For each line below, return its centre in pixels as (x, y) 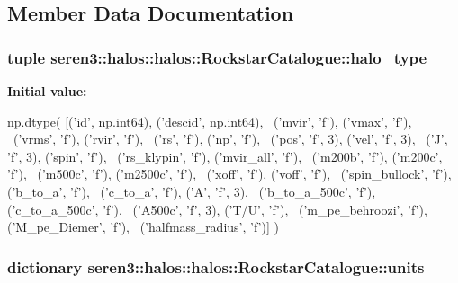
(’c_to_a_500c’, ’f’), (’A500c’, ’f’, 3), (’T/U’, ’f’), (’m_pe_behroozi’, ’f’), (217, 209)
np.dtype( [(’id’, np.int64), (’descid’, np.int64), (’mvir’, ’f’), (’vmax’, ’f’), (210, 121)
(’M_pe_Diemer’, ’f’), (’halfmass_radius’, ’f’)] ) (143, 227)
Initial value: (47, 91)
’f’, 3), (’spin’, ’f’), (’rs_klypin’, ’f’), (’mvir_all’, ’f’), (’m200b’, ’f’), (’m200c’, (225, 156)
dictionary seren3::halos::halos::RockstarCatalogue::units (216, 266)
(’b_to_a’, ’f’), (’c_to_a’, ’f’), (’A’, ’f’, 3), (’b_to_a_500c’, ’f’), (192, 191)
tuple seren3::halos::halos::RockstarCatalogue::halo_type (217, 57)
